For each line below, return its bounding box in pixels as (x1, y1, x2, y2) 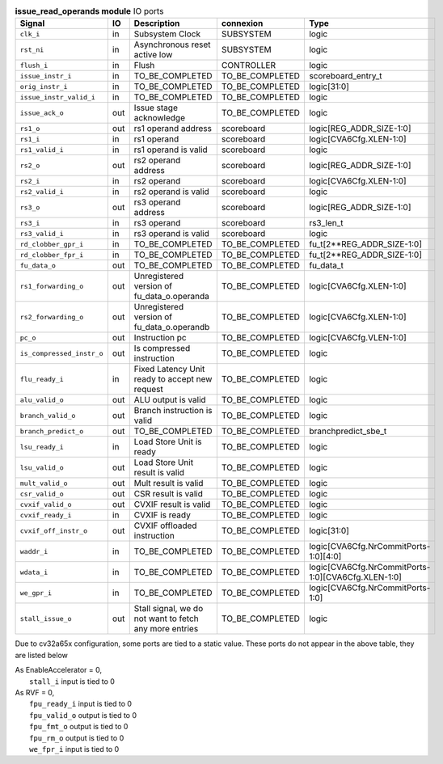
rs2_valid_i (19, 187, 64, 196)
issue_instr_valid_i (19, 93, 96, 101)
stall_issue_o (19, 614, 72, 623)
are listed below (15, 650, 69, 660)
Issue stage (133, 102, 178, 113)
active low (133, 49, 173, 61)
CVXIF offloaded (133, 520, 197, 531)
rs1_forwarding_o (19, 281, 84, 290)
